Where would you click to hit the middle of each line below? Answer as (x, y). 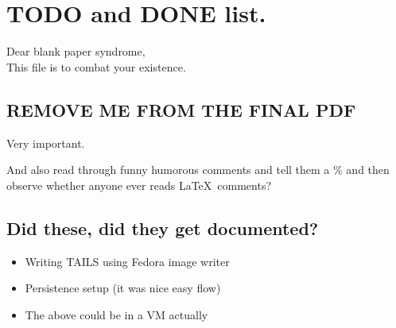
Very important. (46, 143)
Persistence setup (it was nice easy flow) (123, 288)
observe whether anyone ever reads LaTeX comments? (139, 185)
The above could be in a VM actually (116, 314)
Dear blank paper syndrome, (76, 51)
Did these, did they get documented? (163, 228)
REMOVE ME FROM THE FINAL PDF (181, 109)
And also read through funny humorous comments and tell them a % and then (198, 170)
